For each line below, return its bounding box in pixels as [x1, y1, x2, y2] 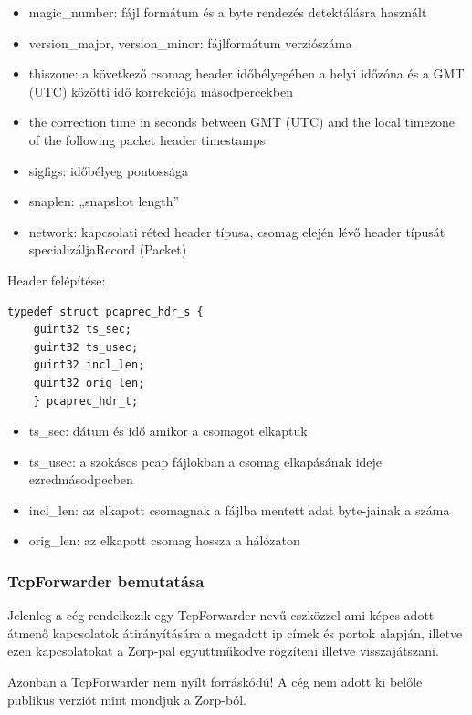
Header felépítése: [7, 270, 106, 289]
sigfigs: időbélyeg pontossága [28, 161, 188, 180]
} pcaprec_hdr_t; [33, 394, 139, 408]
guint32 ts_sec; [33, 323, 132, 337]
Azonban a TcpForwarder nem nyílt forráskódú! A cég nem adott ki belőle [7, 672, 423, 691]
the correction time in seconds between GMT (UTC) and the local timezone [28, 112, 455, 131]
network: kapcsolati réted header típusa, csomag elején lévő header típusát [28, 222, 446, 241]
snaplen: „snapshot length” [28, 192, 180, 211]
